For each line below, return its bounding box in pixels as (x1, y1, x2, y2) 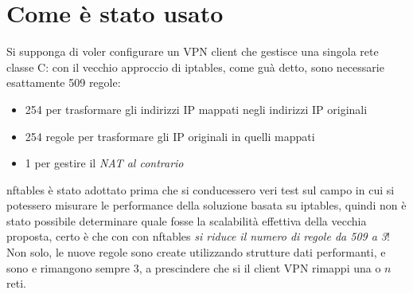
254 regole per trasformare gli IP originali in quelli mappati (25, 127, 315, 144)
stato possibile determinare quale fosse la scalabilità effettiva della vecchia (6, 212, 367, 229)
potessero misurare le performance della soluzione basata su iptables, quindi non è (6, 197, 407, 214)
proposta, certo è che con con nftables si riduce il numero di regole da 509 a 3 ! (6, 228, 390, 245)
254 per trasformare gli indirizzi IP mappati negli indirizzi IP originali (25, 100, 368, 117)
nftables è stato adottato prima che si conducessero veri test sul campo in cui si (6, 181, 395, 198)
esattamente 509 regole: (6, 74, 121, 91)
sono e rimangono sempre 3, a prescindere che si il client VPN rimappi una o (6, 259, 381, 276)
